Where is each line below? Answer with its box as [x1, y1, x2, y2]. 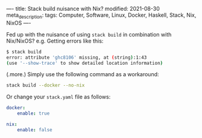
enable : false [17, 127, 52, 133]
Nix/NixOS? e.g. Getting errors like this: [6, 37, 104, 44]
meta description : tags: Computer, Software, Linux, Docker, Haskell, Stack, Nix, [6, 11, 197, 20]
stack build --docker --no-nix [6, 82, 85, 89]
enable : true [17, 110, 50, 116]
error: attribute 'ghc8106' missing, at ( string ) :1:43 [6, 54, 147, 61]
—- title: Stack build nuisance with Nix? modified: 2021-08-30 [6, 5, 160, 12]
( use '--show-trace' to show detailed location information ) [6, 60, 163, 66]
